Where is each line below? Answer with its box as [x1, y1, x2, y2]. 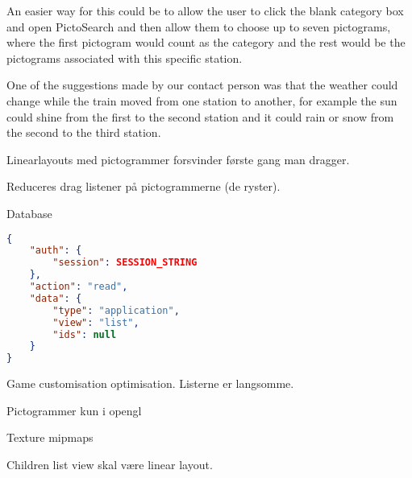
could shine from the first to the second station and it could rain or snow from [6, 108, 394, 125]
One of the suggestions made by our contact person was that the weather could [6, 76, 398, 93]
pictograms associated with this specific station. [6, 49, 243, 66]
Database [6, 204, 52, 221]
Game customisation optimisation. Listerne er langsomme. [6, 375, 294, 392]
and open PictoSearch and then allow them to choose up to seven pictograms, [6, 18, 391, 35]
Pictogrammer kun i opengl [6, 402, 142, 418]
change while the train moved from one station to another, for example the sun [6, 92, 397, 109]
